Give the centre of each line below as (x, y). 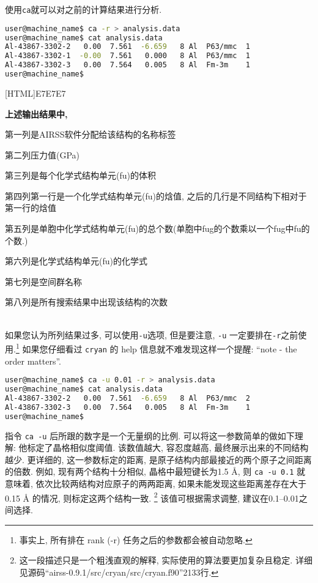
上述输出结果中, (36, 113)
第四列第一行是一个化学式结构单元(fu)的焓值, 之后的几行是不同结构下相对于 (156, 195)
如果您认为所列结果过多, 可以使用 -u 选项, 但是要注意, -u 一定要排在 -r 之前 (152, 334)
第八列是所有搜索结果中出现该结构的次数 (86, 302)
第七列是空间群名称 (43, 281)
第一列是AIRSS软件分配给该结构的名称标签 (91, 134)
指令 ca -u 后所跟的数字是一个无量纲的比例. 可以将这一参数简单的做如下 (150, 435)
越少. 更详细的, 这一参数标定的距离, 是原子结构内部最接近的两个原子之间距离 (158, 459)
